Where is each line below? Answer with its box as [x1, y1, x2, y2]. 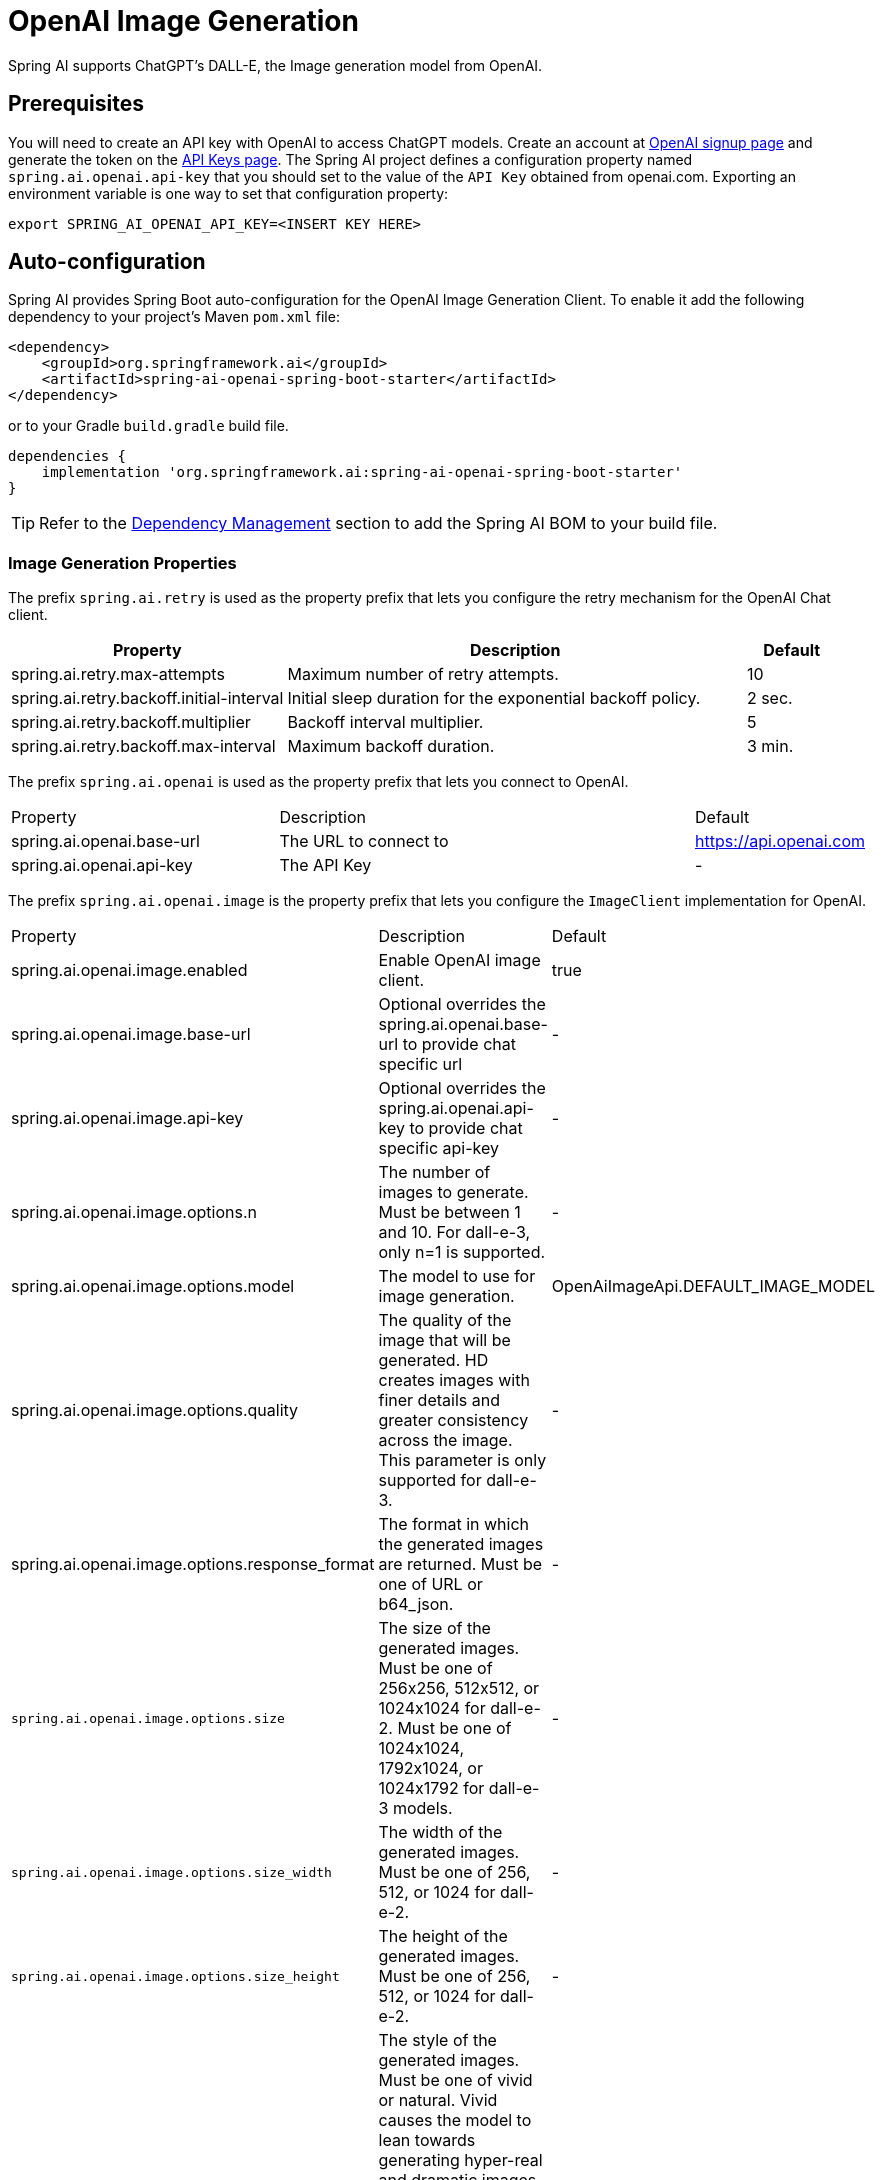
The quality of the [378, 1310, 512, 1331]
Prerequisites [8, 91, 144, 117]
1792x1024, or [378, 1758, 483, 1779]
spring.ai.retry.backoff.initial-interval [11, 688, 284, 709]
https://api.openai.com [695, 831, 865, 852]
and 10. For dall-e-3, [378, 1222, 531, 1243]
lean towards [378, 2130, 476, 2151]
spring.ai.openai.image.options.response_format [11, 1554, 375, 1575]
